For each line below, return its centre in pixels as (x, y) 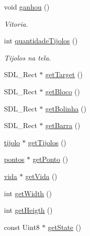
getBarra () (63, 125)
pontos (14, 159)
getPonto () (50, 159)
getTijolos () (47, 142)
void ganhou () (27, 7)
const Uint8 (22, 227)
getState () (65, 227)
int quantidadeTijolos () (41, 41)
